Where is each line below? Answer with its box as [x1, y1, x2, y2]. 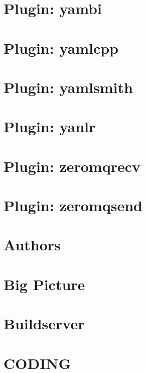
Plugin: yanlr [4, 116, 96, 137]
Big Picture [4, 273, 85, 294]
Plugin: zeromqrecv [4, 155, 141, 176]
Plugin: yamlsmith [4, 76, 133, 97]
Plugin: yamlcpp [4, 37, 119, 58]
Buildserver [4, 313, 85, 334]
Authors [4, 234, 61, 255]
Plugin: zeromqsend [4, 195, 142, 216]
